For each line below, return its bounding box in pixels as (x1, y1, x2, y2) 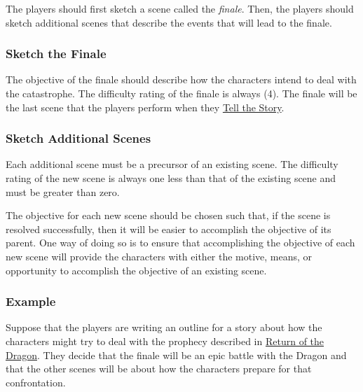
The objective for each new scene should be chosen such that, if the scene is (6, 208, 331, 223)
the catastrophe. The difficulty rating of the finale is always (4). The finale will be (6, 86, 357, 100)
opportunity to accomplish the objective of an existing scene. (6, 262, 267, 277)
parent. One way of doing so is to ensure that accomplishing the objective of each (6, 235, 355, 250)
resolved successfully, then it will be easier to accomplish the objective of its (6, 221, 331, 236)
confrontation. (6, 374, 66, 389)
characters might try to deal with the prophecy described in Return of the (6, 333, 324, 348)
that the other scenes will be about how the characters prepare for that (6, 361, 312, 376)
